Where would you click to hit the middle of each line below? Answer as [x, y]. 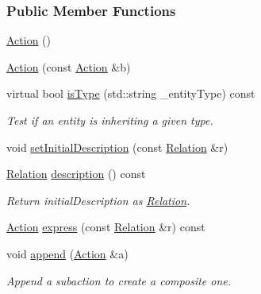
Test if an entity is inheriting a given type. [110, 120]
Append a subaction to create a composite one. [119, 280]
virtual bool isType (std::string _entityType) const [131, 93]
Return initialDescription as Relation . [98, 200]
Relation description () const [76, 174]
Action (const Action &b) [69, 66]
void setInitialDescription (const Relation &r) [117, 147]
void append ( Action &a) [67, 253]
